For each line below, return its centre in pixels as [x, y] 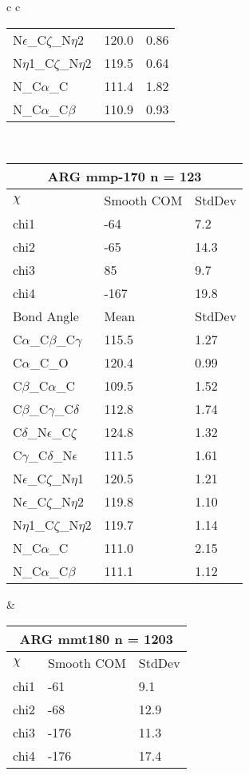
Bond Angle [46, 316]
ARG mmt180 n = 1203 [97, 638]
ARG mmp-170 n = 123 [125, 177]
